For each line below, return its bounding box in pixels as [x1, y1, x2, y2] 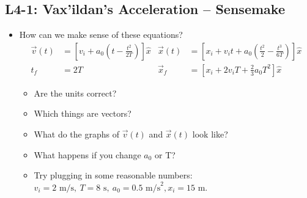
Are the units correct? [34, 86, 117, 99]
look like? [192, 128, 228, 141]
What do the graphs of [34, 128, 119, 141]
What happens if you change [34, 148, 141, 161]
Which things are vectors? [34, 107, 131, 120]
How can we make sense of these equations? [19, 28, 183, 41]
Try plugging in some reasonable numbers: [34, 169, 193, 182]
